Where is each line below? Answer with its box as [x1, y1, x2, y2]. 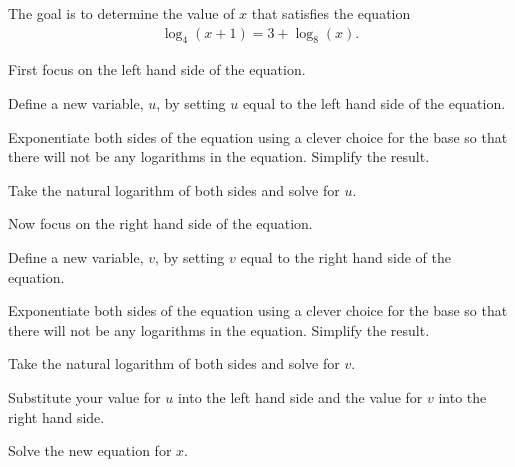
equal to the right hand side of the [240, 246, 451, 267]
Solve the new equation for [8, 440, 172, 461]
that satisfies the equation [251, 3, 411, 23]
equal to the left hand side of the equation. [242, 93, 506, 114]
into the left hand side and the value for [177, 386, 423, 407]
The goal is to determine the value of [8, 3, 235, 23]
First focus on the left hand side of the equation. [8, 59, 306, 80]
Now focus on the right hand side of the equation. [8, 213, 313, 234]
